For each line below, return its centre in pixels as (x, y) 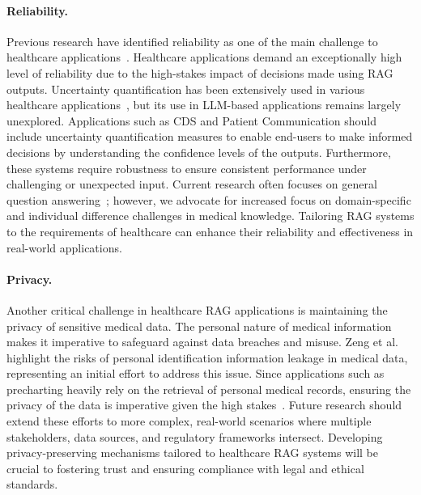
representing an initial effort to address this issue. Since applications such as (196, 373)
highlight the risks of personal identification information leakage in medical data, (207, 357)
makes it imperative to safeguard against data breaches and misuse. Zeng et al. (202, 342)
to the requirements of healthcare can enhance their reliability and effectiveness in (210, 231)
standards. (32, 484)
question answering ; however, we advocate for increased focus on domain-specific (209, 199)
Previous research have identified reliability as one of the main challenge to (192, 41)
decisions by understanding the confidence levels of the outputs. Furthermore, (199, 152)
